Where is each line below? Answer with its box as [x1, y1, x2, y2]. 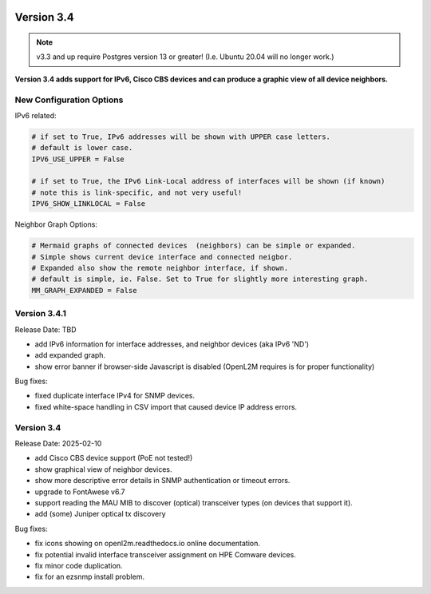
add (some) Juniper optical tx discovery [34, 509, 167, 519]
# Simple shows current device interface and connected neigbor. [31, 252, 293, 261]
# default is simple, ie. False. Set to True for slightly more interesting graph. [31, 275, 369, 283]
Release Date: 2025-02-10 [14, 439, 102, 449]
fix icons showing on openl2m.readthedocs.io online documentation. [34, 539, 261, 548]
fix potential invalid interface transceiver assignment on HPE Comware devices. [34, 549, 297, 559]
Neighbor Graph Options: [14, 220, 97, 229]
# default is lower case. [31, 144, 133, 152]
